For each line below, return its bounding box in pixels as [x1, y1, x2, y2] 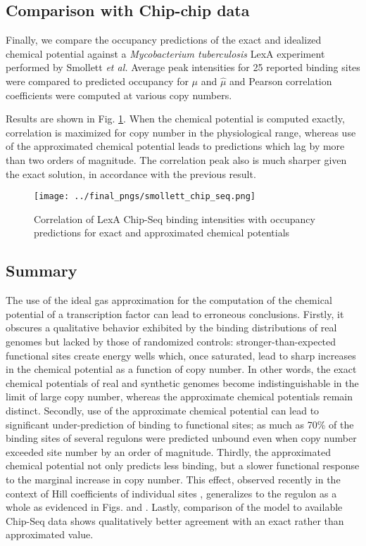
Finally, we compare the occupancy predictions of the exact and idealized [6, 32, 322, 47]
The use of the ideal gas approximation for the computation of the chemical [6, 293, 332, 307]
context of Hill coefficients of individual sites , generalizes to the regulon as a [6, 485, 337, 500]
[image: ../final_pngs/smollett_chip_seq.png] [34, 191, 255, 202]
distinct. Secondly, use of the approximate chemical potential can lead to [6, 402, 320, 417]
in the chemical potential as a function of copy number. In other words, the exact [6, 362, 357, 376]
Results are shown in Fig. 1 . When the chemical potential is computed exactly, [6, 111, 345, 126]
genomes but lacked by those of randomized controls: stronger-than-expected [6, 334, 336, 348]
